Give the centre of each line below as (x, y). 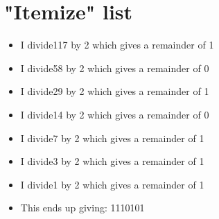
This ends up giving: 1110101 (82, 208)
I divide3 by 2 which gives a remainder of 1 (112, 161)
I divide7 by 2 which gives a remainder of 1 (112, 138)
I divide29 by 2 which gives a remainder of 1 (115, 91)
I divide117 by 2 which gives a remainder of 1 (117, 45)
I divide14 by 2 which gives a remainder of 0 (115, 114)
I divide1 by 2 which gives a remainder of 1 (112, 184)
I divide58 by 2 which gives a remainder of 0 (115, 68)
